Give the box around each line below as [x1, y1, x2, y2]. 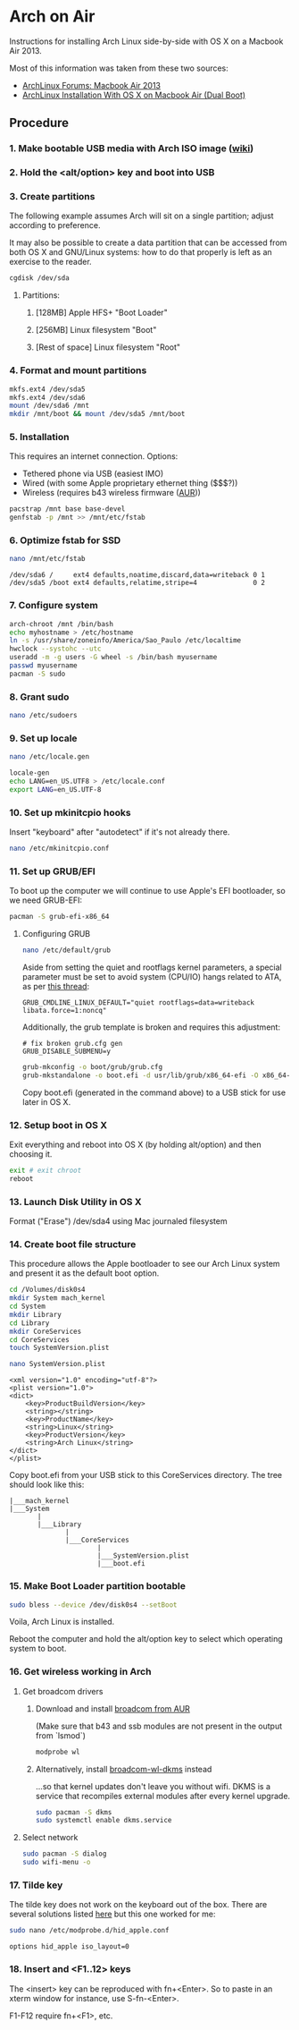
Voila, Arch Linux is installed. [9, 1617, 115, 1627]
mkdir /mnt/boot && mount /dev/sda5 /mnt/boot [9, 410, 186, 419]
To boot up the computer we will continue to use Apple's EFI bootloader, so [9, 886, 286, 896]
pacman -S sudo [9, 669, 66, 678]
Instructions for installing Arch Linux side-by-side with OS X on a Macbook [9, 36, 284, 47]
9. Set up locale [9, 732, 78, 744]
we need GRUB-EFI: [9, 895, 83, 905]
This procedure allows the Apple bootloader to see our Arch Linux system [9, 1259, 280, 1270]
